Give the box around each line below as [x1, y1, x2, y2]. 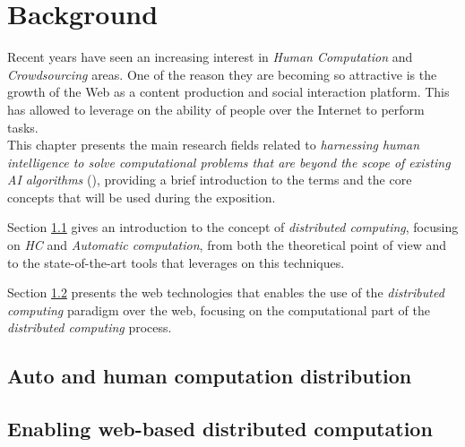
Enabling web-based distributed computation [7, 415, 433, 443]
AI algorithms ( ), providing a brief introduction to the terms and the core [7, 170, 412, 189]
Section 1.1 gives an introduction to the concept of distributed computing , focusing [7, 218, 459, 236]
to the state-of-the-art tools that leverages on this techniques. [7, 253, 345, 271]
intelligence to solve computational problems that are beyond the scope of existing [7, 152, 451, 171]
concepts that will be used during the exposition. [7, 187, 276, 206]
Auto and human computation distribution [7, 362, 412, 390]
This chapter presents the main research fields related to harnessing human [7, 135, 420, 154]
